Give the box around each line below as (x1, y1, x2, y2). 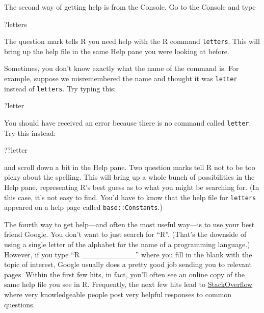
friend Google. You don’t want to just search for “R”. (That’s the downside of (4, 229, 247, 239)
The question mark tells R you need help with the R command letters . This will (4, 36, 260, 46)
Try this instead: (4, 127, 56, 138)
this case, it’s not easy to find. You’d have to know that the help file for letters (4, 191, 256, 202)
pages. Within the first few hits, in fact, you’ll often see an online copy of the (4, 269, 245, 279)
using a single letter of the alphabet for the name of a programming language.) (4, 239, 250, 250)
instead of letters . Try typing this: (4, 83, 116, 93)
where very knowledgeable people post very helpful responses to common (4, 289, 232, 300)
